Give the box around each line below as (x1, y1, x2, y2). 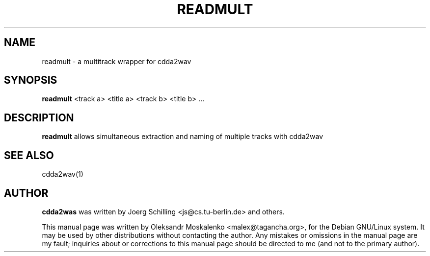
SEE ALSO (4, 149, 54, 162)
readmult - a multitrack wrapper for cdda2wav (42, 57, 191, 66)
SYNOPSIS (4, 74, 57, 87)
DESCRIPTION (4, 111, 74, 124)
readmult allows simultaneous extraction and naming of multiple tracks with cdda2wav (42, 132, 323, 141)
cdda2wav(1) (42, 170, 83, 179)
